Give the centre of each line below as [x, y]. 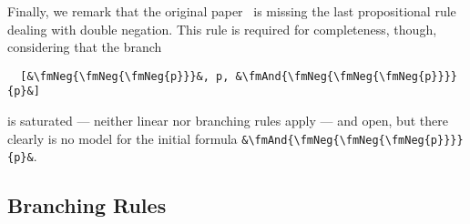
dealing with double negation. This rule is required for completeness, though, [222, 29]
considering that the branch [85, 47]
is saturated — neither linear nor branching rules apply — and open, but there [228, 121]
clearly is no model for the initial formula [123, 138]
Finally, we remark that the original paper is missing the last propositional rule [232, 11]
